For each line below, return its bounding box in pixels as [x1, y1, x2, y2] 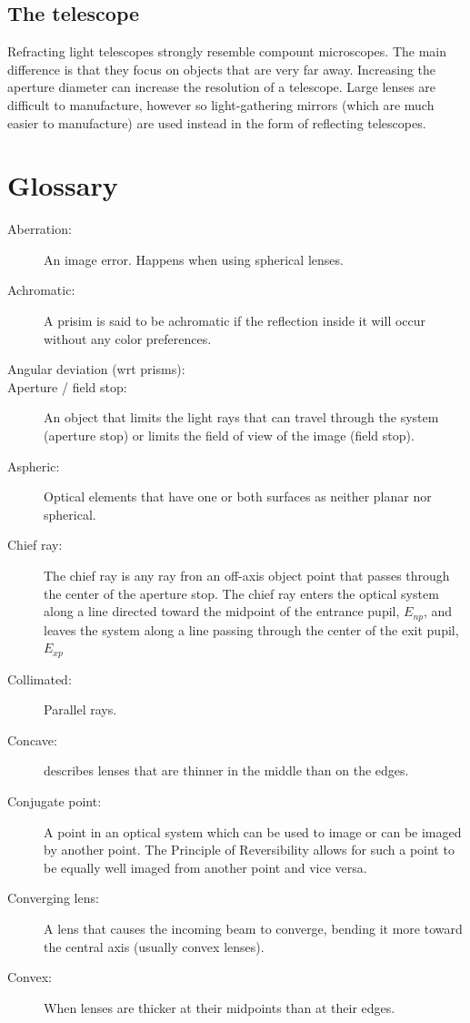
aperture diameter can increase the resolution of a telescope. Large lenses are [7, 77, 435, 96]
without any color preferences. [44, 329, 212, 348]
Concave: [7, 730, 57, 749]
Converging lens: [7, 888, 99, 907]
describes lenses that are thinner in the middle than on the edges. [44, 761, 409, 780]
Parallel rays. [44, 700, 117, 719]
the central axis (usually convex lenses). [44, 937, 265, 956]
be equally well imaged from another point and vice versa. [44, 857, 367, 876]
